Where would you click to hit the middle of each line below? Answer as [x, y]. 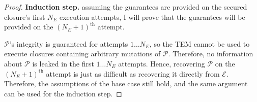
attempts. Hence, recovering [162, 63]
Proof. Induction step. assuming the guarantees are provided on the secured [126, 7]
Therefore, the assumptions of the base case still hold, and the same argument [126, 83]
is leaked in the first [63, 63]
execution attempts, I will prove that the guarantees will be [152, 16]
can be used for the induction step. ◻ [63, 93]
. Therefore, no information [211, 54]
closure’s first [25, 16]
